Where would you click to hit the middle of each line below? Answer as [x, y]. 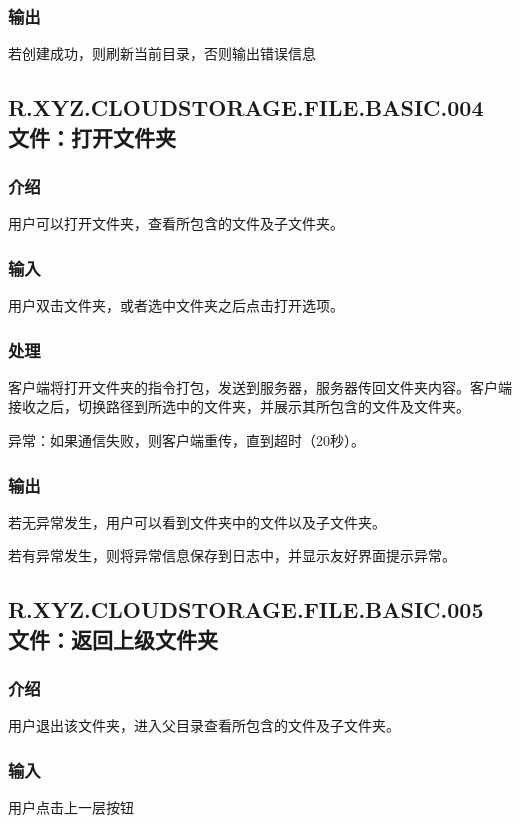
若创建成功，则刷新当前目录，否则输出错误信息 [162, 53]
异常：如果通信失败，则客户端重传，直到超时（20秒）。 [186, 440]
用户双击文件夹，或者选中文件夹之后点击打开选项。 [176, 305]
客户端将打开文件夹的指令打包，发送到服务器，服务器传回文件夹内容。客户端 [260, 386]
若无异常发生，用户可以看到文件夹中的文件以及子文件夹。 [197, 521]
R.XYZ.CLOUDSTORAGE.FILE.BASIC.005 [246, 609]
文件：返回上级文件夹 [113, 638]
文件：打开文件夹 [92, 136]
